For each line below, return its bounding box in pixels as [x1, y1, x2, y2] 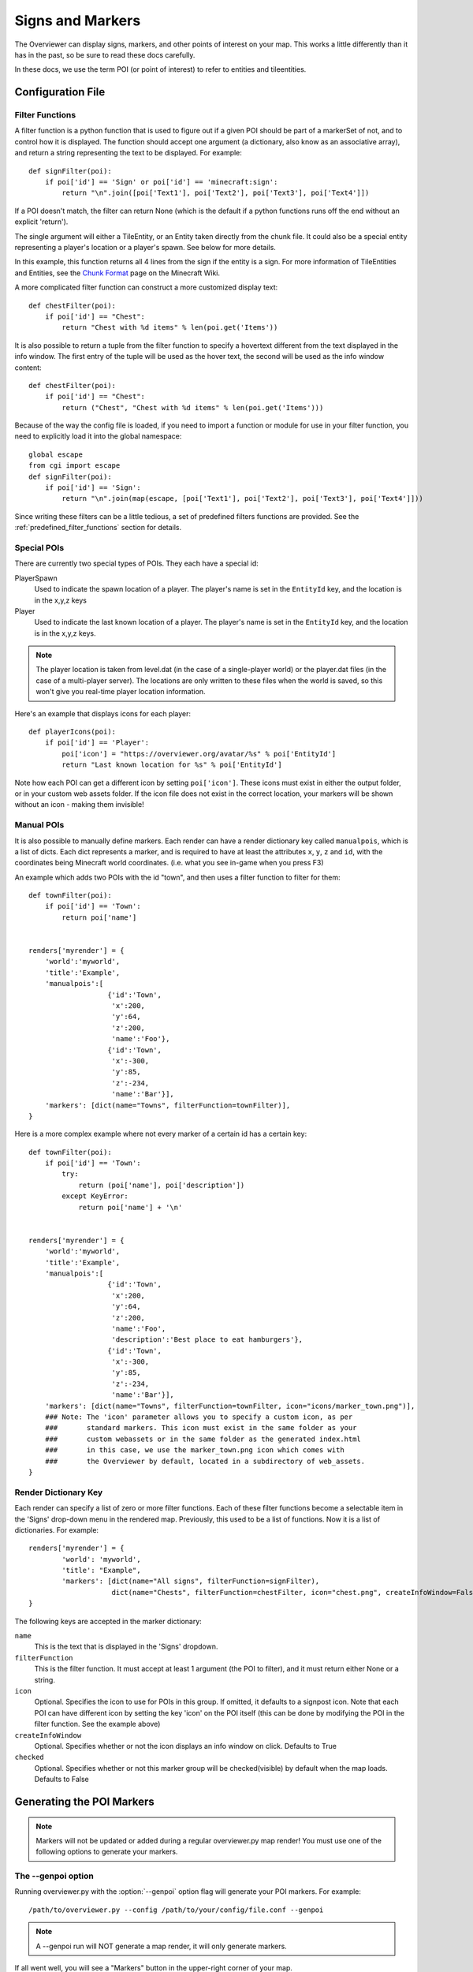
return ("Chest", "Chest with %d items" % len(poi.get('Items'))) [61, 403, 324, 412]
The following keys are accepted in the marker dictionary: [14, 1616, 203, 1626]
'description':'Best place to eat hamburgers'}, [111, 1335, 304, 1344]
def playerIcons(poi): [28, 727, 117, 737]
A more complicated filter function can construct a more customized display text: [14, 282, 278, 292]
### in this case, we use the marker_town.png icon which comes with [44, 1446, 345, 1455]
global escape [28, 450, 83, 459]
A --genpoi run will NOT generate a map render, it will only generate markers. [35, 1941, 287, 1951]
